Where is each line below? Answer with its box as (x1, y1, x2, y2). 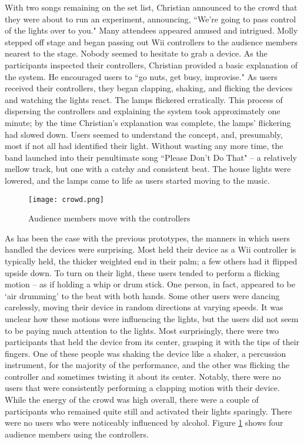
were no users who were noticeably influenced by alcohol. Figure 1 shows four (5, 416, 283, 429)
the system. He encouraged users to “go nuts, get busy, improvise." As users (5, 70, 278, 82)
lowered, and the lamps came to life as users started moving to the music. (5, 174, 270, 186)
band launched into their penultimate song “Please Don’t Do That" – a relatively (5, 151, 297, 163)
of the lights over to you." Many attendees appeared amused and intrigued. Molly (5, 24, 298, 37)
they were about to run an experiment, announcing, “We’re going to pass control (5, 12, 296, 25)
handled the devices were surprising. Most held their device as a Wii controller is (5, 243, 296, 256)
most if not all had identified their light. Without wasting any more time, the (5, 140, 283, 152)
